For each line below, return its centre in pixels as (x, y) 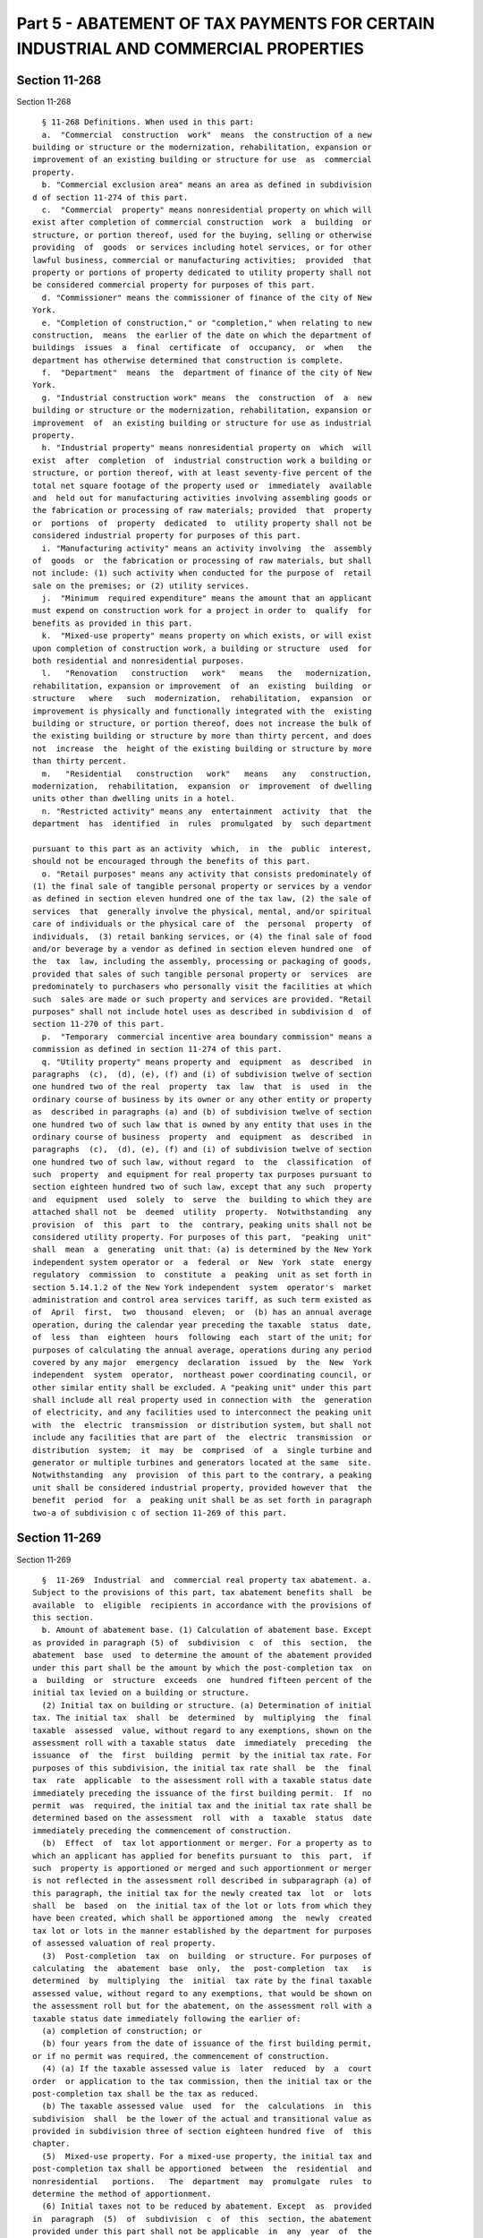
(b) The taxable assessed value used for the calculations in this (207, 2106)
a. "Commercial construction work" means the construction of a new (207, 135)
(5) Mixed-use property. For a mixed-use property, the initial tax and (207, 2156)
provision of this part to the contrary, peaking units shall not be (202, 1225)
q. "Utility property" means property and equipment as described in (207, 1062)
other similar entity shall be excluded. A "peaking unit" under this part (202, 1387)
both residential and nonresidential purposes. (139, 661)
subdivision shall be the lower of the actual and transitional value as (202, 2118)
